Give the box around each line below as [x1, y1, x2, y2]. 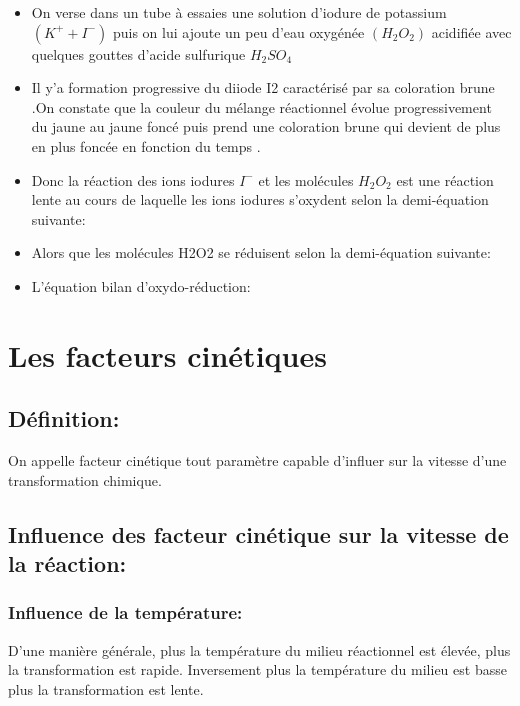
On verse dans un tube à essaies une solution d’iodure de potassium [31, 2, 447, 22]
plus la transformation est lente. [8, 678, 204, 699]
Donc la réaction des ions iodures [31, 169, 235, 190]
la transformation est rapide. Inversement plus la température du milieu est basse [8, 659, 507, 680]
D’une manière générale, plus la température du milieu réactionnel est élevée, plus [8, 639, 511, 660]
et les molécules [258, 169, 354, 190]
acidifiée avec [431, 21, 512, 42]
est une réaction [396, 169, 494, 190]
